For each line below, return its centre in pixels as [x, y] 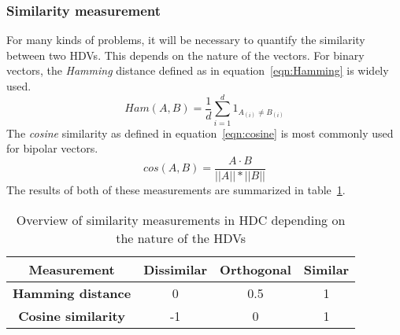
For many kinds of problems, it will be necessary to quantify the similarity [186, 40]
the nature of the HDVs [181, 237]
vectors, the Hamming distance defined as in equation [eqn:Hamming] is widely [198, 70]
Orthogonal [256, 269]
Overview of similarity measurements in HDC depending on [181, 219]
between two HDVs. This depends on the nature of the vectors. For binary [185, 55]
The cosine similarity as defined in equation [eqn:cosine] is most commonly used [200, 133]
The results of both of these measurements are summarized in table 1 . [176, 189]
